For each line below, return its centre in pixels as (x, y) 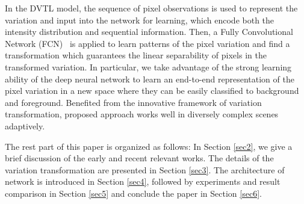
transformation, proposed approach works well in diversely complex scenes (142, 114)
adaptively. (25, 125)
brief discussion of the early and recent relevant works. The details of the (139, 158)
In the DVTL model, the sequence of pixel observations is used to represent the (151, 8)
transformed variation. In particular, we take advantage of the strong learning (148, 66)
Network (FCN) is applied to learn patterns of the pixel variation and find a (147, 43)
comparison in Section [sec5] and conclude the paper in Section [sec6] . (133, 193)
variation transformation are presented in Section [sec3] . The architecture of (145, 169)
